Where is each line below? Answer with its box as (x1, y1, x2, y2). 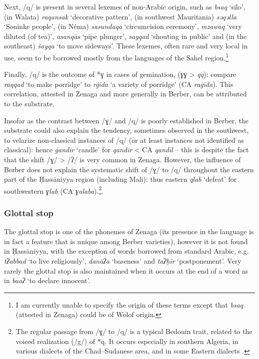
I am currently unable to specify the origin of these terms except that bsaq (15, 299, 244, 310)
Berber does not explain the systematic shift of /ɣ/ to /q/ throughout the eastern (4, 164, 254, 174)
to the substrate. (4, 98, 55, 108)
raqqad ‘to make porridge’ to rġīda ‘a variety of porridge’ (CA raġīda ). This (4, 78, 234, 89)
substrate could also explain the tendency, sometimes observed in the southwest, (4, 125, 249, 135)
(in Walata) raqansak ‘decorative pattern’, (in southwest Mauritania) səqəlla (4, 11, 237, 21)
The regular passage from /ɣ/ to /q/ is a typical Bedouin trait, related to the (15, 326, 253, 336)
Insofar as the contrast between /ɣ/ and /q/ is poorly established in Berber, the (4, 115, 249, 125)
